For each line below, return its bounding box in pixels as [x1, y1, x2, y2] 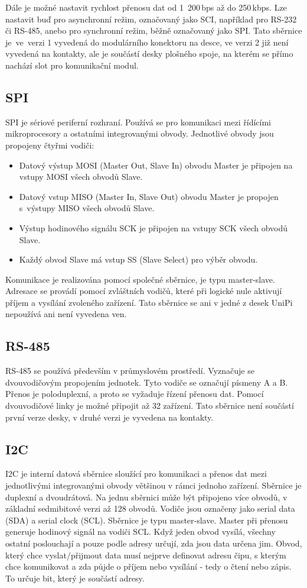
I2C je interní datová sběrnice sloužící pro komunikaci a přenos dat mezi [5, 467, 267, 480]
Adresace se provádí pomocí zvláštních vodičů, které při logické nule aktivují [5, 285, 282, 297]
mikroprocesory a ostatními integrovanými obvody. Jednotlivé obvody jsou [5, 127, 274, 140]
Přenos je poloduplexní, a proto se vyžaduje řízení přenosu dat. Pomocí [5, 387, 264, 400]
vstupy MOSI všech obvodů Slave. [19, 170, 143, 183]
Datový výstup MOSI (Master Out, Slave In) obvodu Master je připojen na [19, 159, 293, 171]
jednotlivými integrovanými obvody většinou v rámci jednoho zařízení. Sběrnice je [5, 479, 302, 492]
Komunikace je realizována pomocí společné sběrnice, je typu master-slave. [5, 273, 275, 285]
